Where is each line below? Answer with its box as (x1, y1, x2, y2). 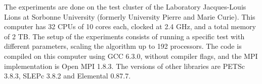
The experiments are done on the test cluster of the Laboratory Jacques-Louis (4, 2, 246, 12)
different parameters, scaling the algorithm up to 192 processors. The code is (4, 41, 242, 51)
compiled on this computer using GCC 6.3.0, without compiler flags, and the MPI (4, 50, 258, 61)
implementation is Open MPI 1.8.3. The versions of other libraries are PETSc (4, 60, 245, 71)
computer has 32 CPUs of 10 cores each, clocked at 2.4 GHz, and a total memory (4, 21, 256, 32)
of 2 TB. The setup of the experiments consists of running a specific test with (4, 31, 245, 41)
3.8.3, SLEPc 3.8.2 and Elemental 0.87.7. (4, 70, 131, 81)
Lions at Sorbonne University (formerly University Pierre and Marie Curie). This (4, 11, 255, 22)
